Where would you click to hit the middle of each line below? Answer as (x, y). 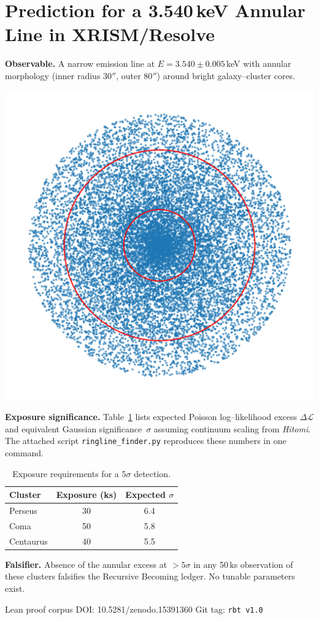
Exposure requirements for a (66, 473)
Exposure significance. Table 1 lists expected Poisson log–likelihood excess (151, 417)
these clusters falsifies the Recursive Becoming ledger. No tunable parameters (150, 576)
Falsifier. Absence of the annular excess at (86, 564)
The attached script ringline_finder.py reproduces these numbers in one (146, 441)
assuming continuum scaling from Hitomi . (232, 428)
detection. (152, 473)
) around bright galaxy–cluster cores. (226, 75)
